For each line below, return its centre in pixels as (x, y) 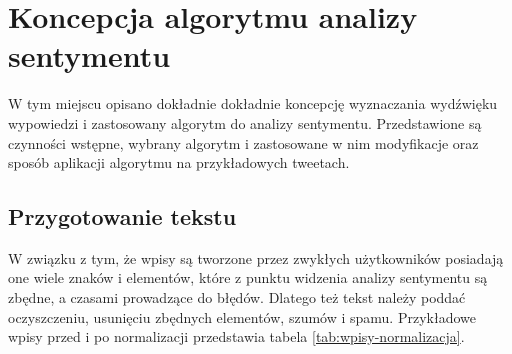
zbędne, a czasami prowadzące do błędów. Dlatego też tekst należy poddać (237, 297)
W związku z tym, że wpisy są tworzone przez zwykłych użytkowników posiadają (256, 257)
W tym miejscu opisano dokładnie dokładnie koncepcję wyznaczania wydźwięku (253, 103)
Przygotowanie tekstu (122, 216)
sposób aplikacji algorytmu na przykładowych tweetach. (179, 162)
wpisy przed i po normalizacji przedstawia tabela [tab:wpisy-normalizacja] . (236, 336)
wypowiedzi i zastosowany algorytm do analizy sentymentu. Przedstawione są (245, 122)
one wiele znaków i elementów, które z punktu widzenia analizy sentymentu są (248, 277)
